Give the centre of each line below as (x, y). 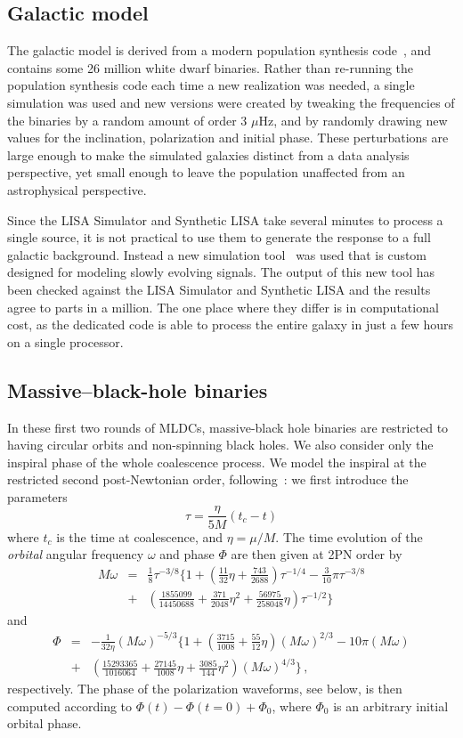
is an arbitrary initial (391, 706)
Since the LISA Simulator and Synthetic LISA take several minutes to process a (225, 219)
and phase (187, 554)
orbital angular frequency (76, 554)
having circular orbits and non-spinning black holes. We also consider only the (220, 445)
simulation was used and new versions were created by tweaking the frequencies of (231, 102)
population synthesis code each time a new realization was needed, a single (211, 85)
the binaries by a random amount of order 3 (127, 120)
